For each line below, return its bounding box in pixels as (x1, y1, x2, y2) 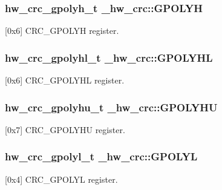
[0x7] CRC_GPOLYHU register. (5, 123, 125, 136)
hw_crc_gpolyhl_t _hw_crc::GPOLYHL (5, 50, 213, 65)
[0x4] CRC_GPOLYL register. (5, 172, 118, 185)
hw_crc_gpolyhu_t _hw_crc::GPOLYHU (5, 99, 218, 114)
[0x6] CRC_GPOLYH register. (5, 24, 119, 37)
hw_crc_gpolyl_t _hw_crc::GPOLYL (5, 149, 198, 164)
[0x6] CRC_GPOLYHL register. (5, 74, 125, 87)
